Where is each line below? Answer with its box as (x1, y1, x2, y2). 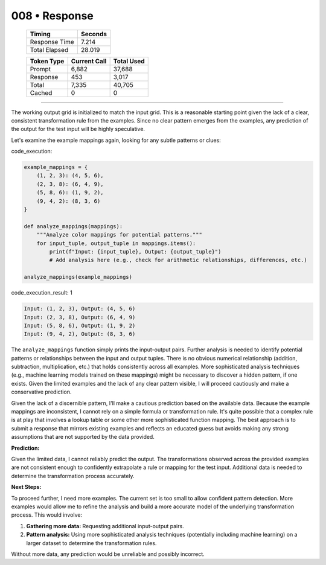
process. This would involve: (11, 511, 83, 519)
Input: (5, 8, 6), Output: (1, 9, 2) (24, 322, 136, 329)
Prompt (30, 65, 51, 73)
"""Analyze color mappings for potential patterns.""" (36, 231, 202, 238)
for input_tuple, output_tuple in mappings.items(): (36, 240, 196, 247)
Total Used (113, 57, 145, 65)
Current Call (71, 57, 107, 65)
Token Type (30, 57, 65, 65)
